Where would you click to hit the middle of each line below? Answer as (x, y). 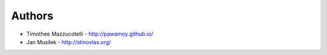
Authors (32, 16)
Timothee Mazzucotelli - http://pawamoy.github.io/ (90, 34)
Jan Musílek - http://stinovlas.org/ (69, 42)
